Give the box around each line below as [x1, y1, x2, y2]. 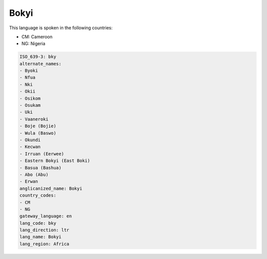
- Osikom [19, 96, 41, 101]
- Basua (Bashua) [19, 165, 62, 170]
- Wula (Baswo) [19, 130, 56, 136]
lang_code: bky [19, 220, 56, 226]
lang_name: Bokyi [19, 234, 62, 240]
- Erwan [19, 179, 38, 184]
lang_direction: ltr [19, 227, 69, 233]
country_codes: [19, 193, 56, 198]
